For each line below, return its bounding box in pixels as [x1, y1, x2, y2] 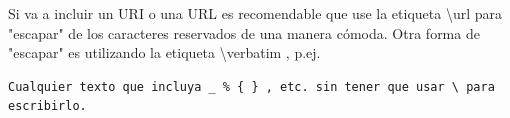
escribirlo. [8, 99, 87, 114]
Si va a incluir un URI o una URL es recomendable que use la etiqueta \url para [8, 3, 502, 23]
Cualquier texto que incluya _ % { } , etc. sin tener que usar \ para [8, 79, 495, 94]
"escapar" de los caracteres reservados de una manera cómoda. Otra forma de [8, 22, 480, 43]
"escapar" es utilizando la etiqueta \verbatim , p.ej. [8, 42, 321, 63]
